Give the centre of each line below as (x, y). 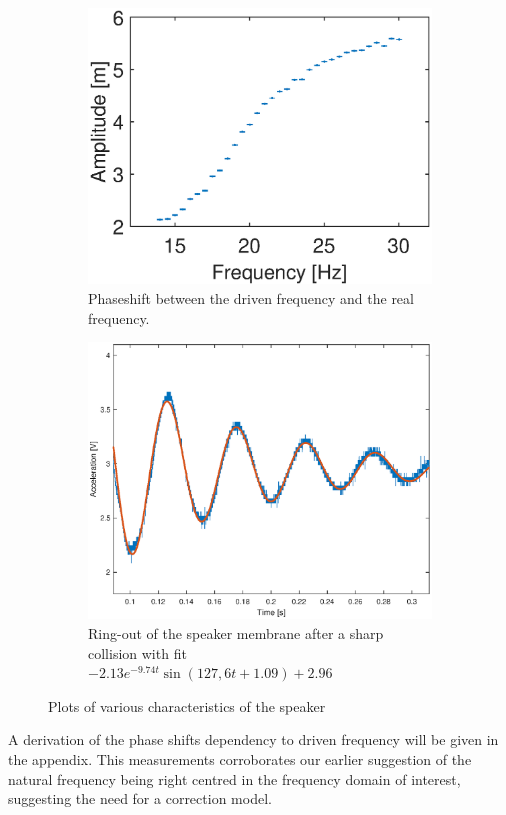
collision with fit (137, 652)
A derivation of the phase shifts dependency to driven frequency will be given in (253, 739)
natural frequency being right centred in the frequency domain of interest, (234, 778)
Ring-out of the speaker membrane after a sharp (236, 632)
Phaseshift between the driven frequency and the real (251, 298)
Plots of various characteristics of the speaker (187, 705)
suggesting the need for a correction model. (140, 798)
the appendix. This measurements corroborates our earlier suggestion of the (240, 758)
